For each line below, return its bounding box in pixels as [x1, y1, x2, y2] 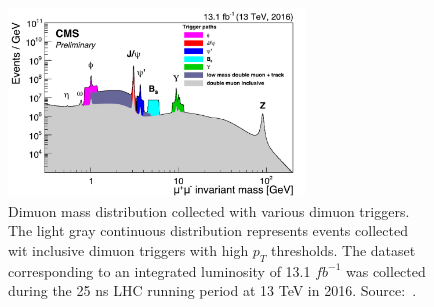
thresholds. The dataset [271, 239, 416, 260]
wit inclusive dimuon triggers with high [8, 239, 249, 260]
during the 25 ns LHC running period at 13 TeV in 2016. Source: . [8, 280, 417, 301]
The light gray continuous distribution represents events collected [8, 220, 408, 241]
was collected [346, 260, 426, 281]
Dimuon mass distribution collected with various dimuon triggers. [8, 200, 410, 221]
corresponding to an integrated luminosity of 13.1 [8, 260, 311, 281]
